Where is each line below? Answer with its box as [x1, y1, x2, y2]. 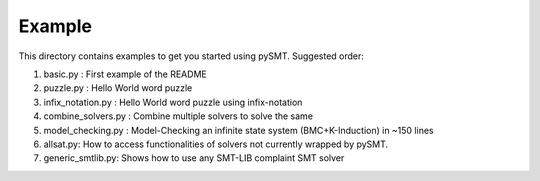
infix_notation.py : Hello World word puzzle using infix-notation [43, 96, 303, 108]
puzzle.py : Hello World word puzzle [43, 82, 193, 94]
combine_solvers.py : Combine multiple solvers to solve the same [43, 110, 314, 122]
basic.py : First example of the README [43, 68, 207, 80]
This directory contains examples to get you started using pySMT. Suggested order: [18, 50, 365, 62]
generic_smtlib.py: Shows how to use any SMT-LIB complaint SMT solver [43, 152, 345, 164]
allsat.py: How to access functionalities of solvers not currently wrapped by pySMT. [43, 138, 389, 150]
